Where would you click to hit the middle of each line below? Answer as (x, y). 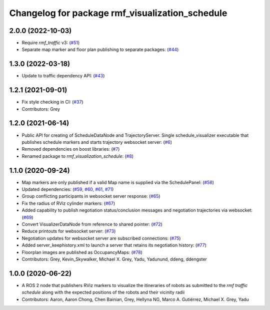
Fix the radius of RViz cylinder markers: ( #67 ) (68, 203)
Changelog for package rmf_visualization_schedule (118, 13)
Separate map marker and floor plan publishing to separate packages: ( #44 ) (100, 49)
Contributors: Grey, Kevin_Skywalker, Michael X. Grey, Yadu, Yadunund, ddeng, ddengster (114, 259)
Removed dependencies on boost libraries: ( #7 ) (71, 149)
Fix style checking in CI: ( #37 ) (52, 102)
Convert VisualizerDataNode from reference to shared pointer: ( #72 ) (92, 224)
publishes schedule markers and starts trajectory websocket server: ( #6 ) (97, 142)
